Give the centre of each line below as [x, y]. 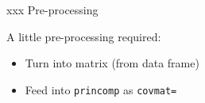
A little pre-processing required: [84, 36]
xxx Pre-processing [52, 10]
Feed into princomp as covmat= [101, 89]
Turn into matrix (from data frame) [112, 63]
